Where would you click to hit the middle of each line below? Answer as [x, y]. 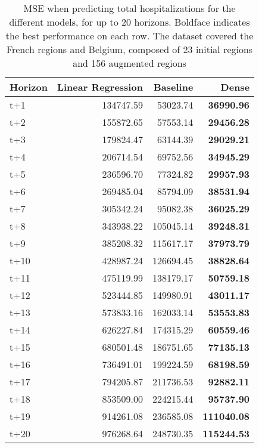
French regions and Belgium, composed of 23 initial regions [129, 49]
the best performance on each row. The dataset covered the [129, 35]
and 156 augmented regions [129, 63]
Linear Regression [100, 87]
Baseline [173, 87]
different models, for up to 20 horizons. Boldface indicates [129, 22]
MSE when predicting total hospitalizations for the [129, 8]
